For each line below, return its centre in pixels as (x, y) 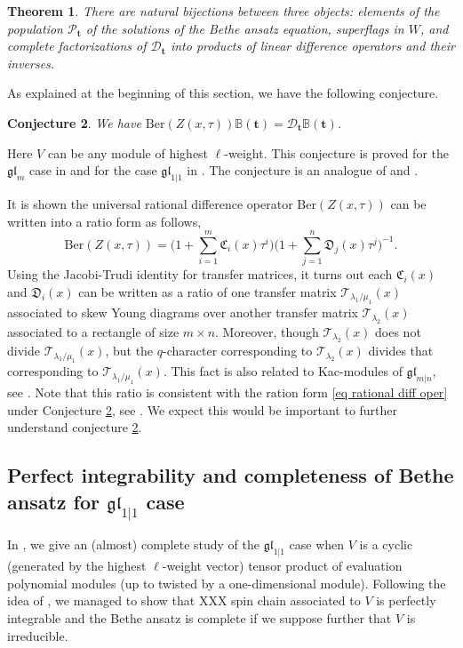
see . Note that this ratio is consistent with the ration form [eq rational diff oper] (228, 392)
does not (398, 331)
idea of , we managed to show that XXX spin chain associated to (184, 600)
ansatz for (53, 501)
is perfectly (406, 600)
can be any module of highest (128, 152)
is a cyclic (386, 544)
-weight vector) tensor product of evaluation (282, 566)
